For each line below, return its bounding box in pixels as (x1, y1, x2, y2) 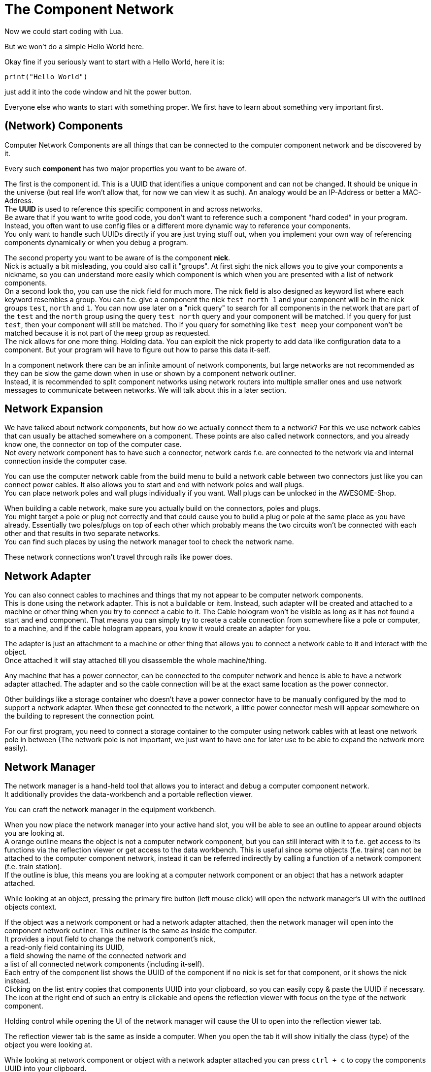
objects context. (4, 903, 57, 912)
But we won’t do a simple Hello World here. (4, 42, 144, 51)
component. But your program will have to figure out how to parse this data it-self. (4, 345, 270, 354)
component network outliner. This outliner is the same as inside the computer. (4, 926, 257, 935)
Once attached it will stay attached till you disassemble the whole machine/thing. (4, 656, 267, 665)
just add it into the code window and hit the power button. (4, 87, 192, 96)
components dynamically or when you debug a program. (4, 238, 188, 247)
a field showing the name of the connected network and (4, 951, 186, 960)
